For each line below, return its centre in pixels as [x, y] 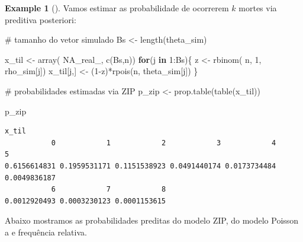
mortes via [258, 8]
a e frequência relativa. [46, 232]
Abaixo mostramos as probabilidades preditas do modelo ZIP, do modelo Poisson [152, 220]
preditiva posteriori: [41, 19]
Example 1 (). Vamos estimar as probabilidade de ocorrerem [117, 8]
